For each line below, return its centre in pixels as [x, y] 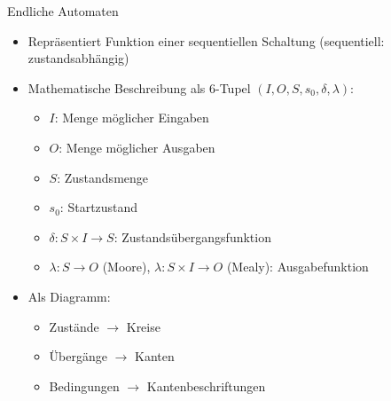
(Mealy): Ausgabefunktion [297, 267]
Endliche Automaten [63, 11]
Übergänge [78, 356]
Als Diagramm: [69, 296]
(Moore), [126, 267]
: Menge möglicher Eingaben [132, 118]
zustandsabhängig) [78, 58]
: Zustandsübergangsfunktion [192, 236]
